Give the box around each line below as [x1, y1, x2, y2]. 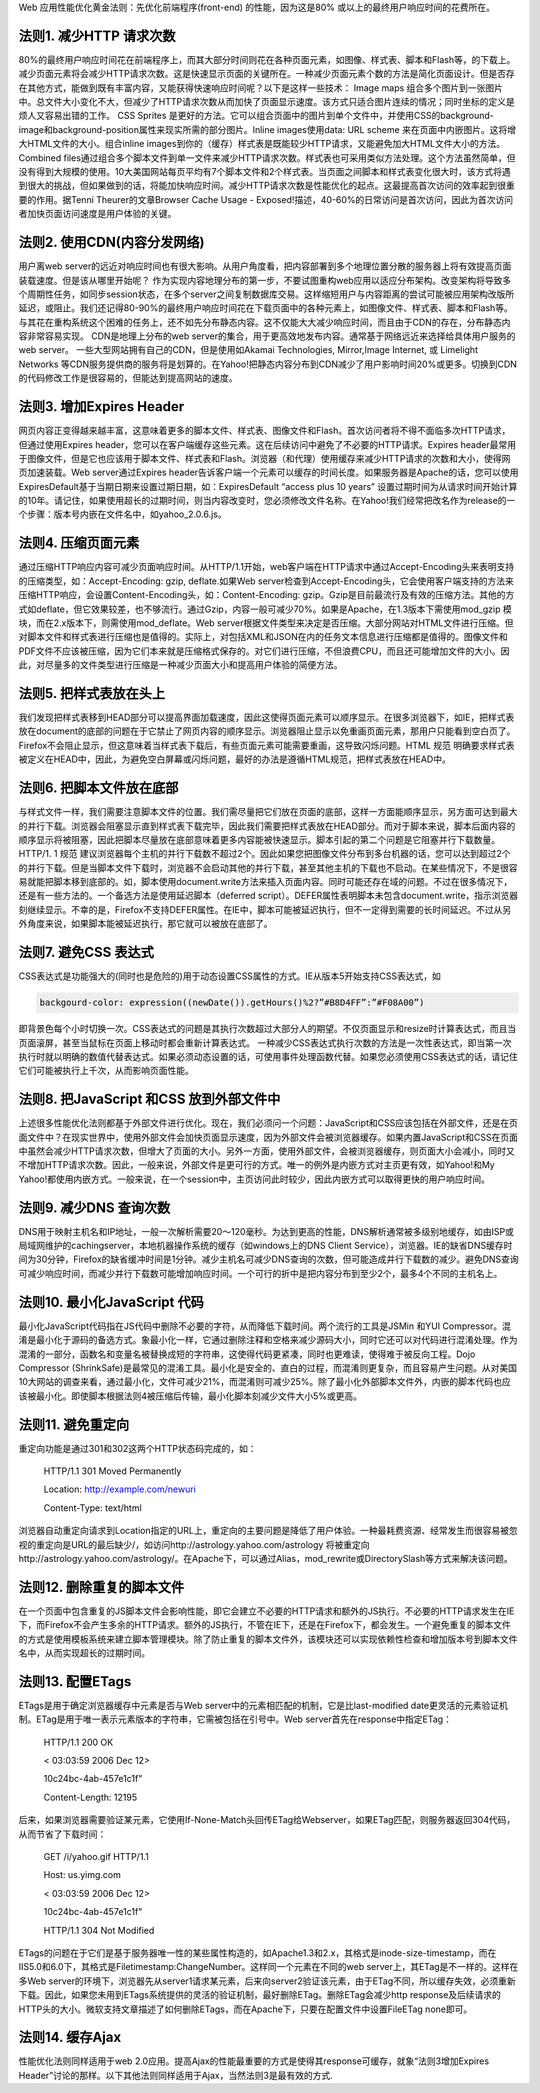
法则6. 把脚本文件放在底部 [18, 780, 179, 797]
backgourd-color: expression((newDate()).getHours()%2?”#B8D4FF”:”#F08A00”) [39, 997, 425, 1009]
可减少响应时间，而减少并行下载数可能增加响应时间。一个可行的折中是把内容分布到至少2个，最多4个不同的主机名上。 [18, 1267, 503, 1279]
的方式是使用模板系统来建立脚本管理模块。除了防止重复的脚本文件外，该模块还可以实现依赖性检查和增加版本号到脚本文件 [18, 1633, 518, 1645]
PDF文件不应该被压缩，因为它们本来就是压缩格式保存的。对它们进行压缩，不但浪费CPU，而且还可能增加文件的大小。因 [18, 645, 510, 657]
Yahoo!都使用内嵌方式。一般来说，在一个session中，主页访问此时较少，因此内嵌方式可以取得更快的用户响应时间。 [18, 1173, 490, 1185]
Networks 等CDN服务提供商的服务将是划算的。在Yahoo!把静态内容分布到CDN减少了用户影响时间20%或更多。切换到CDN [18, 358, 517, 370]
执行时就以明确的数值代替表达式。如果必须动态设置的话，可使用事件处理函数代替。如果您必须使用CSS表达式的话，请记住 [18, 1050, 519, 1062]
